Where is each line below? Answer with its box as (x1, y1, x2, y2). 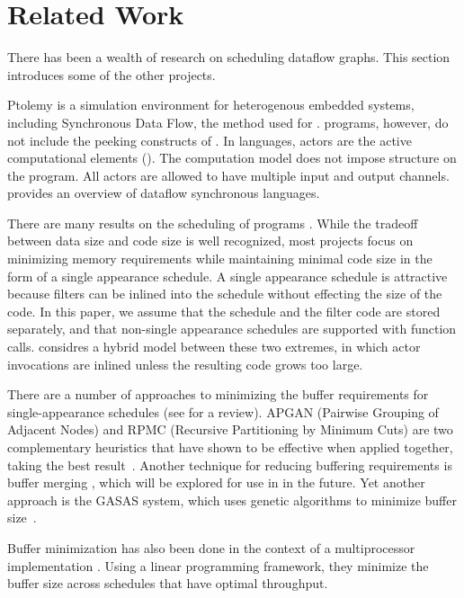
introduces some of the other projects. (7, 65, 216, 84)
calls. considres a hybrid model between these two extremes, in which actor (7, 337, 421, 356)
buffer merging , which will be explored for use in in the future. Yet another (7, 473, 425, 492)
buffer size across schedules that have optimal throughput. (7, 574, 328, 593)
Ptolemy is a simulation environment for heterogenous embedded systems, (7, 95, 415, 114)
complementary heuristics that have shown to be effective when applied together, (7, 438, 453, 456)
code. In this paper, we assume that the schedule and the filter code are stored (7, 301, 441, 320)
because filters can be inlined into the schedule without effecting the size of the (7, 284, 442, 303)
